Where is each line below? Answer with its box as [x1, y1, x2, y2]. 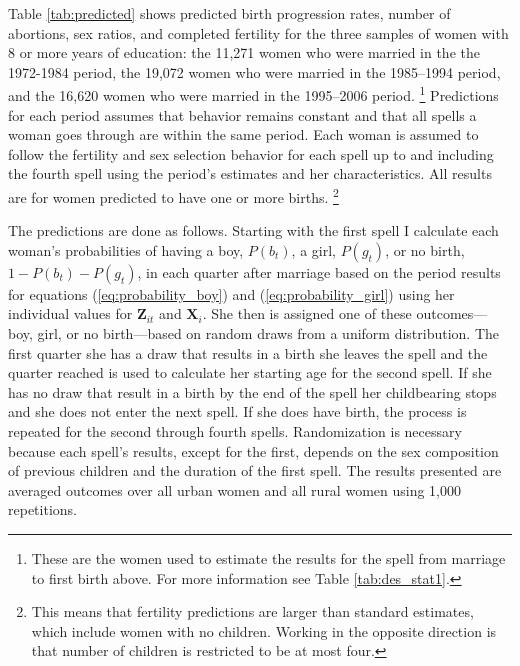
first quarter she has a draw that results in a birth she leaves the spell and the [8, 342, 488, 363]
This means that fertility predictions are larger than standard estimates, [31, 601, 474, 622]
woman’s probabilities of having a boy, [8, 239, 244, 260]
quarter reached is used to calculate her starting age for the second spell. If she [8, 362, 492, 383]
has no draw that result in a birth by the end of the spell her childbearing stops [8, 381, 497, 402]
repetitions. [8, 499, 77, 520]
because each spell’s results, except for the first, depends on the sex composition [8, 440, 499, 461]
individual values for [8, 303, 133, 324]
